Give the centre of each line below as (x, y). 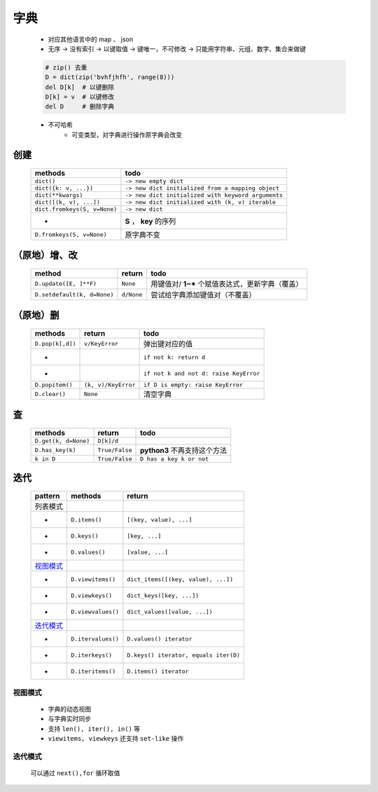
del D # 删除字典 (80, 107)
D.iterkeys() (92, 655)
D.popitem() (54, 385)
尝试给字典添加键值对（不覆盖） (203, 295)
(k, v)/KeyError (110, 385)
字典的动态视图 (69, 709)
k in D (45, 459)
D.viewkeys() (92, 595)
